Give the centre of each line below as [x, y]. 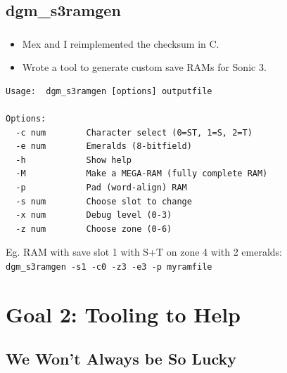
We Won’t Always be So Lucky [121, 359]
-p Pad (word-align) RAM [101, 188]
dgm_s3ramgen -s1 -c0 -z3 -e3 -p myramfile [109, 267]
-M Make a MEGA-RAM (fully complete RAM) [142, 174]
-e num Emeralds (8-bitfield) [104, 146]
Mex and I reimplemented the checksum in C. [121, 43]
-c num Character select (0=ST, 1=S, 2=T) [134, 132]
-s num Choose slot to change [104, 201]
